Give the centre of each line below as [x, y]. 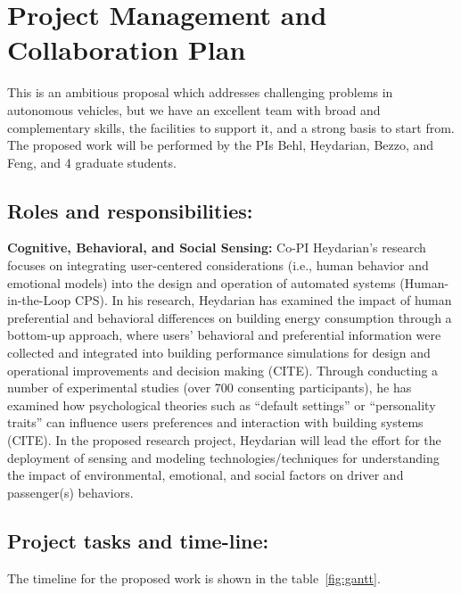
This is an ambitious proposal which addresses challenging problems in [200, 92]
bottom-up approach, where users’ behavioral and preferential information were [224, 335]
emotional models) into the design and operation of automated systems [202, 282]
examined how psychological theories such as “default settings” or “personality [222, 404]
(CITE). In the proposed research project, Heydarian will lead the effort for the [224, 440]
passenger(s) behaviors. [70, 492]
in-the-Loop [39, 300]
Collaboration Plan [127, 49]
